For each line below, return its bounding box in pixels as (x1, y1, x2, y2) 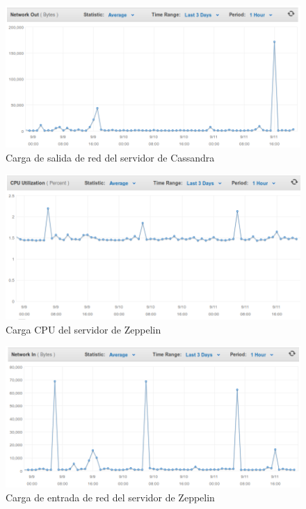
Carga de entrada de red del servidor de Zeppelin (6, 490, 215, 505)
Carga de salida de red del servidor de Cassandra (6, 150, 215, 164)
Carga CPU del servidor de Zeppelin (6, 322, 161, 336)
